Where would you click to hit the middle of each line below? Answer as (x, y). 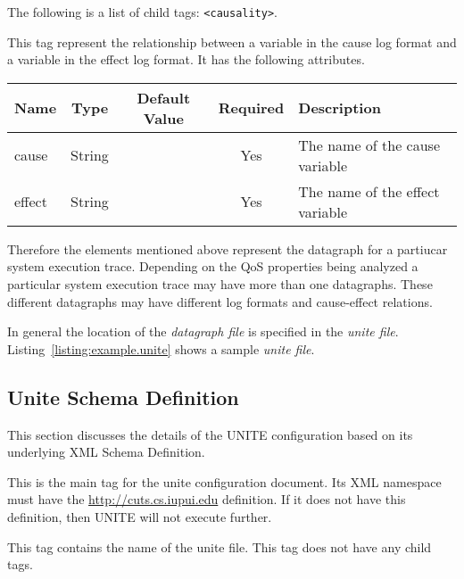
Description (340, 108)
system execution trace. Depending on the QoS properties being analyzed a (213, 266)
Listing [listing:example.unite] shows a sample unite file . (161, 348)
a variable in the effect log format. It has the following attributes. (186, 59)
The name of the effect (369, 191)
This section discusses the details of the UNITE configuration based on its (210, 434)
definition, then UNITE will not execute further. (140, 516)
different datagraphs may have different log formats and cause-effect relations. (220, 301)
